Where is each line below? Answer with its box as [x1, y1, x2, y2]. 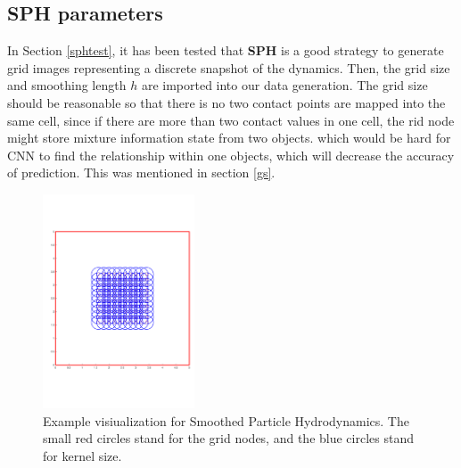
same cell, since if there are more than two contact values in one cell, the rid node [7, 111, 455, 129]
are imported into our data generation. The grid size [141, 76, 428, 94]
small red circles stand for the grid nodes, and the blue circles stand [43, 429, 414, 447]
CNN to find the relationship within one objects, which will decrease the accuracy [7, 145, 455, 164]
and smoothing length [7, 76, 127, 94]
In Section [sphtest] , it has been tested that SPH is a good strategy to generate [7, 41, 444, 60]
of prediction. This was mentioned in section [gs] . [7, 163, 276, 182]
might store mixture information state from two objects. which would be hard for [7, 128, 451, 147]
